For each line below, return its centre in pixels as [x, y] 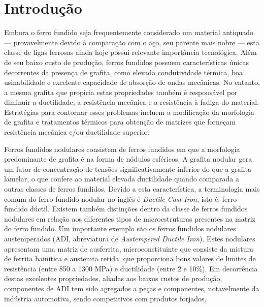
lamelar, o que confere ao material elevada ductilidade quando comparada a [122, 179]
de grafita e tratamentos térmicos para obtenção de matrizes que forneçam [120, 122]
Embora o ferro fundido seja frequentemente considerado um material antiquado [129, 32]
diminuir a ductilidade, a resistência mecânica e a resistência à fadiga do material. [132, 102]
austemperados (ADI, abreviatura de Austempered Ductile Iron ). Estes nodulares [130, 238]
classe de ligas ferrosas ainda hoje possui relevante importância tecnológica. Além [130, 52]
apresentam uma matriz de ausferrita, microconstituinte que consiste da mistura [129, 248]
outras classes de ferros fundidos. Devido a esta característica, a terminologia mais [132, 189]
